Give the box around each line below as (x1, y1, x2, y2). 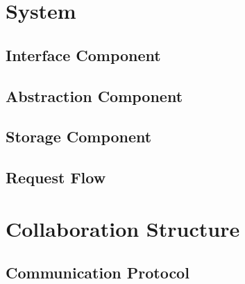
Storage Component (6, 126, 152, 147)
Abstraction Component (6, 85, 183, 106)
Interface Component (6, 44, 161, 65)
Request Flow (6, 167, 106, 188)
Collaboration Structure (6, 214, 240, 242)
